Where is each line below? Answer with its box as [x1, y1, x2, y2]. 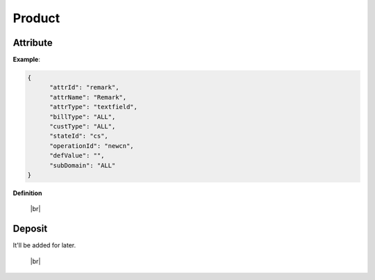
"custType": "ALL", [49, 122, 116, 130]
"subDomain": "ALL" [49, 161, 116, 170]
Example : [12, 56, 41, 64]
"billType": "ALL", [49, 113, 116, 121]
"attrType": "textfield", [49, 103, 138, 111]
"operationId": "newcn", [49, 142, 135, 149]
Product [12, 10, 60, 26]
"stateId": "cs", [49, 132, 109, 140]
